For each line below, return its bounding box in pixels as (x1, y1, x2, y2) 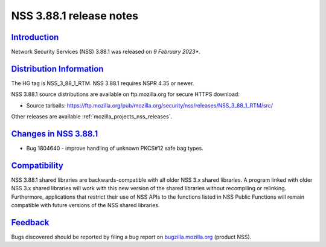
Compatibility (11, 160, 63, 170)
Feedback (11, 217, 50, 228)
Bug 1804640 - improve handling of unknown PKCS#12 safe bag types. (26, 145, 203, 152)
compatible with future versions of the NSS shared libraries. (11, 202, 160, 209)
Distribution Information (11, 63, 104, 74)
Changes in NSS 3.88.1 (11, 129, 98, 139)
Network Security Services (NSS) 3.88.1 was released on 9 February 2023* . (11, 48, 200, 56)
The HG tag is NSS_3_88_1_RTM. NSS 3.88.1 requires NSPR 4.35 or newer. (11, 79, 194, 87)
